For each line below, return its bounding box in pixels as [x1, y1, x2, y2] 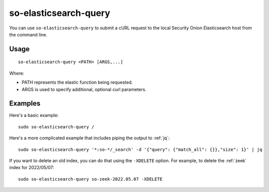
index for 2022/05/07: [9, 165, 54, 171]
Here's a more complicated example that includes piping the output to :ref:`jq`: [9, 135, 170, 141]
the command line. [9, 31, 47, 37]
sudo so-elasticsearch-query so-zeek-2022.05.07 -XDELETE [18, 176, 163, 182]
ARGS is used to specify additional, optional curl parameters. [21, 86, 146, 92]
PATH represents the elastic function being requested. [21, 80, 133, 86]
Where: [9, 70, 24, 76]
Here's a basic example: [9, 112, 59, 118]
